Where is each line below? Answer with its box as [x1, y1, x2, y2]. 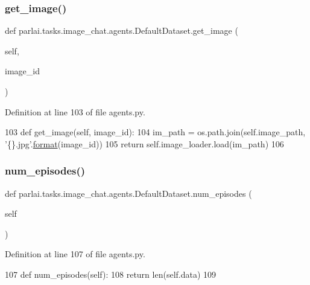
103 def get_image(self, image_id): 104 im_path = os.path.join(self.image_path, [5, 126, 306, 138]
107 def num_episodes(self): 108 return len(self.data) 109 [5, 267, 217, 280]
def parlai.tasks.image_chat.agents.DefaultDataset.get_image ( [5, 24, 238, 37]
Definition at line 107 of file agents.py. [5, 248, 145, 260]
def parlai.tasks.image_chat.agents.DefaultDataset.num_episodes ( [5, 187, 252, 199]
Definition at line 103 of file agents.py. [5, 105, 145, 118]
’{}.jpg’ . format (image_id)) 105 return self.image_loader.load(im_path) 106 [5, 137, 284, 150]
